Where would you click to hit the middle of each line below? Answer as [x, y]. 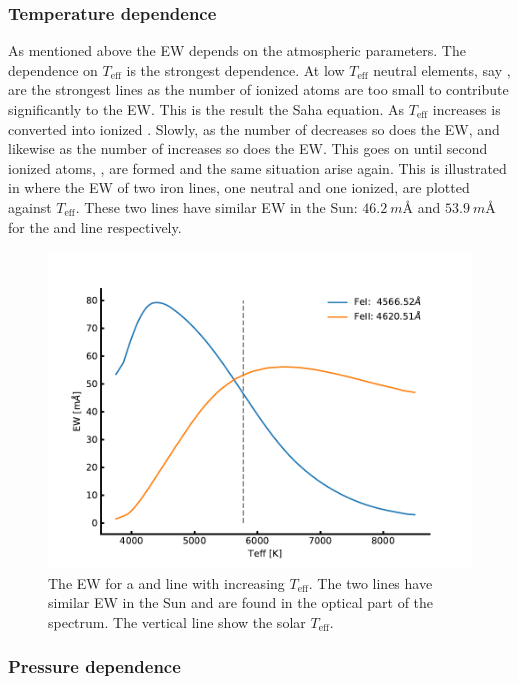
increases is [466, 109]
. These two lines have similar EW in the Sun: [216, 206]
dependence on [53, 69]
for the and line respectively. [95, 226]
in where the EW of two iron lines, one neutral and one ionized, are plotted [239, 187]
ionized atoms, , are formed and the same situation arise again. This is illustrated [257, 167]
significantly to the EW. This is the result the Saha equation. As [206, 109]
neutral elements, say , [442, 69]
